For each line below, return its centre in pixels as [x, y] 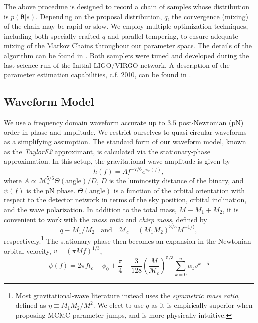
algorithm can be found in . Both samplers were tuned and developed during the [127, 55]
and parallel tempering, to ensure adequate [173, 35]
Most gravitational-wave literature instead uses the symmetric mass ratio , [128, 295]
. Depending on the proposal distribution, [99, 16]
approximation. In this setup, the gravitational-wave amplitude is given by [117, 161]
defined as [31, 305]
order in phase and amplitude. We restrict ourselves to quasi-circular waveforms [125, 132]
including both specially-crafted [52, 35]
